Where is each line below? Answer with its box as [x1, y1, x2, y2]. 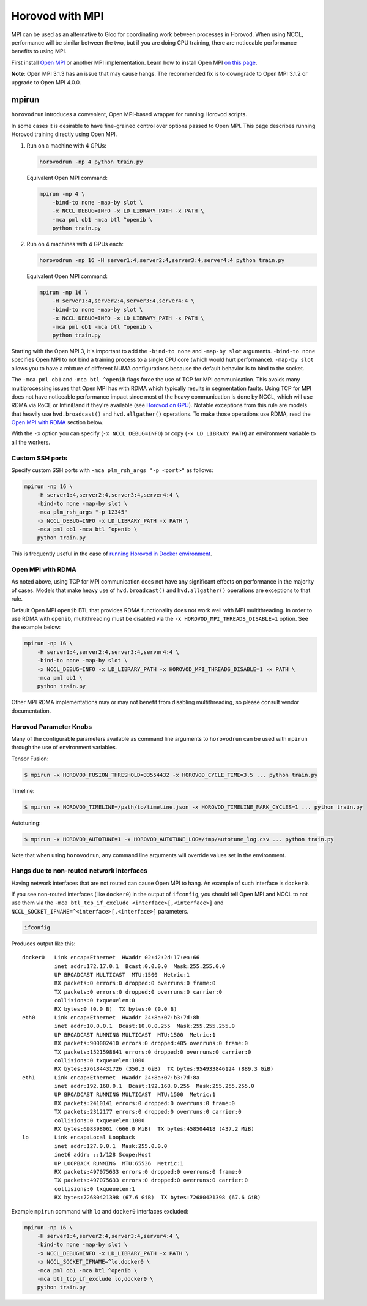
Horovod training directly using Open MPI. [11, 130, 117, 138]
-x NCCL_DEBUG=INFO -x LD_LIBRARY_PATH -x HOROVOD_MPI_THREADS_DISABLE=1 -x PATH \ [37, 666, 295, 673]
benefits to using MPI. [11, 48, 67, 55]
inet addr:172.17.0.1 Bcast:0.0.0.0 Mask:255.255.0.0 [54, 963, 226, 970]
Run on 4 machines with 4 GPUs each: [26, 241, 124, 248]
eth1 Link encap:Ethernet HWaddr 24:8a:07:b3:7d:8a [22, 1074, 200, 1081]
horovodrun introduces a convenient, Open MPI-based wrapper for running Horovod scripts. [11, 111, 247, 118]
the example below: [11, 623, 61, 631]
